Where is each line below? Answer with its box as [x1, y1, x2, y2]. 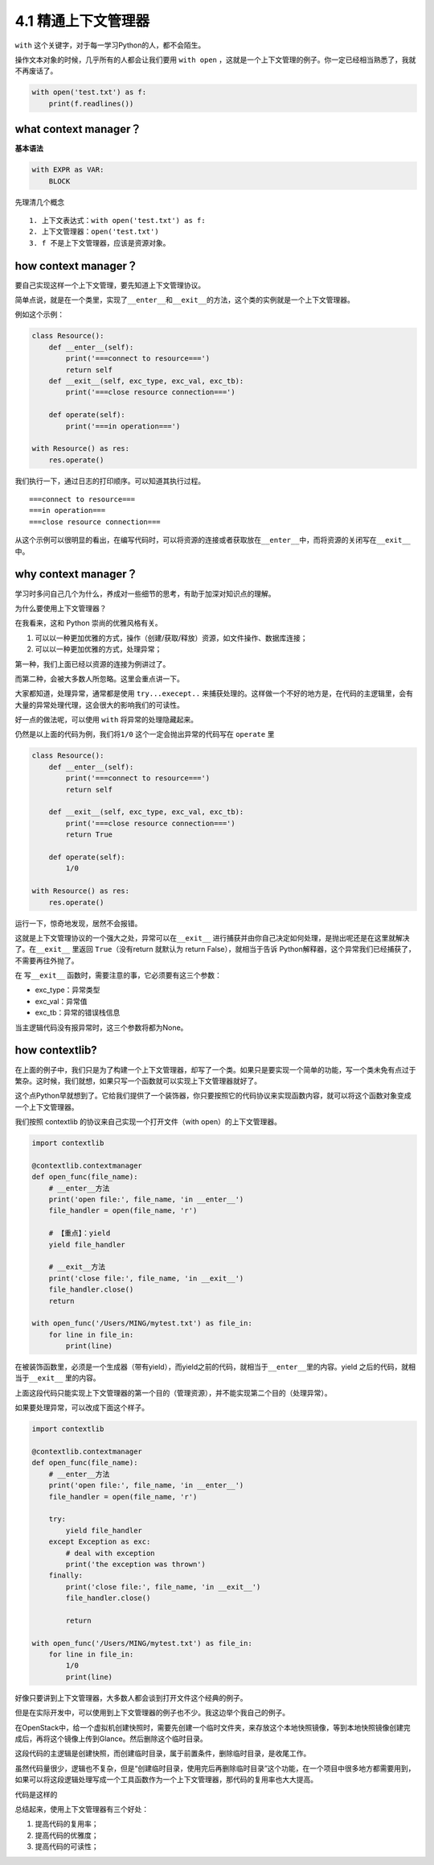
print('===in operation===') [65, 421, 181, 431]
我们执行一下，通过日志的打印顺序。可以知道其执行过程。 [14, 476, 205, 486]
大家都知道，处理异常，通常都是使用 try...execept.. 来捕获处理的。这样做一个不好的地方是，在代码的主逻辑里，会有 [14, 689, 414, 698]
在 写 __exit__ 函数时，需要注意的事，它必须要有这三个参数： [14, 970, 223, 980]
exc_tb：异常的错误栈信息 [35, 1007, 121, 1018]
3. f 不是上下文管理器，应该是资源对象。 [29, 238, 170, 247]
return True [65, 830, 113, 839]
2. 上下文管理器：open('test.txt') [29, 227, 160, 237]
